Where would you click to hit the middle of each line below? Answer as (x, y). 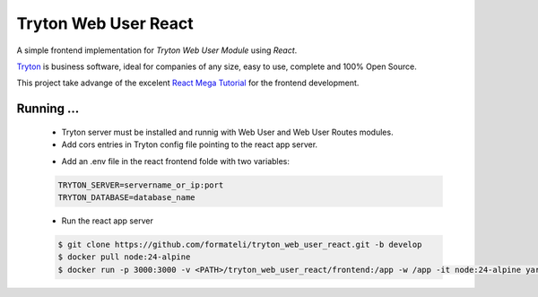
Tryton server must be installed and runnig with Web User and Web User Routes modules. (227, 132)
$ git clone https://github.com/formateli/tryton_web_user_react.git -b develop (240, 244)
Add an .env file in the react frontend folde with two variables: (176, 161)
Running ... (48, 109)
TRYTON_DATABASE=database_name (127, 197)
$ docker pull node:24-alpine (124, 257)
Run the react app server (108, 221)
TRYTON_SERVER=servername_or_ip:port (141, 185)
